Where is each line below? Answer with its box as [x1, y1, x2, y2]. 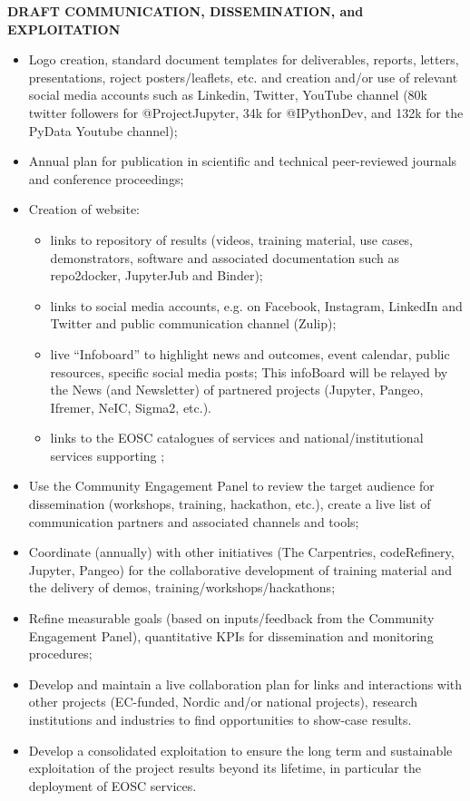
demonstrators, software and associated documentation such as [50, 248, 400, 267]
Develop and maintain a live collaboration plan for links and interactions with [28, 674, 463, 693]
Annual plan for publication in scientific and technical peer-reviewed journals [28, 151, 457, 171]
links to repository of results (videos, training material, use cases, [50, 230, 414, 249]
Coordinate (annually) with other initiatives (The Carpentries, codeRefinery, [28, 542, 455, 562]
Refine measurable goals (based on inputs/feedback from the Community [28, 609, 435, 628]
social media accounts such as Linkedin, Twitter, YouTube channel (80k [28, 85, 428, 104]
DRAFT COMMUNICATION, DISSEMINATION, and [7, 2, 364, 20]
